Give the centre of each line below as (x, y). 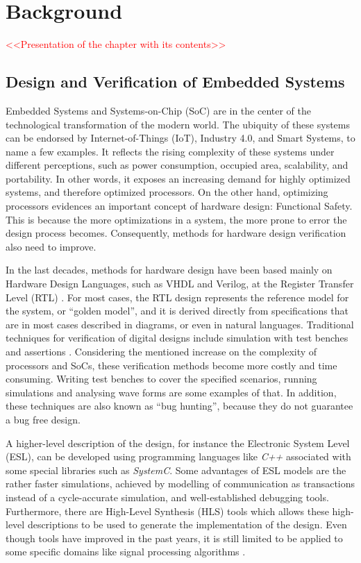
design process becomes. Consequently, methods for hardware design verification (176, 233)
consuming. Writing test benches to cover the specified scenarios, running (161, 379)
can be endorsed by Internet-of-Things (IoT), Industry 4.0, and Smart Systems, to (180, 138)
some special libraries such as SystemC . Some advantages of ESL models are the (176, 470)
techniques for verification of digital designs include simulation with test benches (177, 338)
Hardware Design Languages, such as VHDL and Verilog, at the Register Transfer (180, 284)
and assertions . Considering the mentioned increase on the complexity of (161, 352)
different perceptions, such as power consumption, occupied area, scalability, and (177, 165)
